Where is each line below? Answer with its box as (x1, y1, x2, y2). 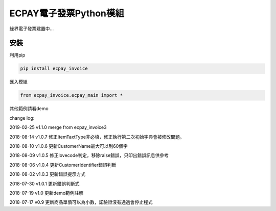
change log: (9, 115, 35, 121)
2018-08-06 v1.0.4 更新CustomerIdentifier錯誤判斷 (9, 162, 117, 168)
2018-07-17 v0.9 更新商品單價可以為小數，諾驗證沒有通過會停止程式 (9, 199, 153, 205)
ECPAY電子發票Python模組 (9, 8, 125, 19)
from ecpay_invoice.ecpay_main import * (20, 92, 123, 98)
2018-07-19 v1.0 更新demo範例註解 (9, 190, 84, 196)
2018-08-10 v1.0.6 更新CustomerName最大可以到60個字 (9, 143, 128, 149)
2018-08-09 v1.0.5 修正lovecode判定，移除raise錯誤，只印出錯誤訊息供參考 (9, 152, 169, 159)
